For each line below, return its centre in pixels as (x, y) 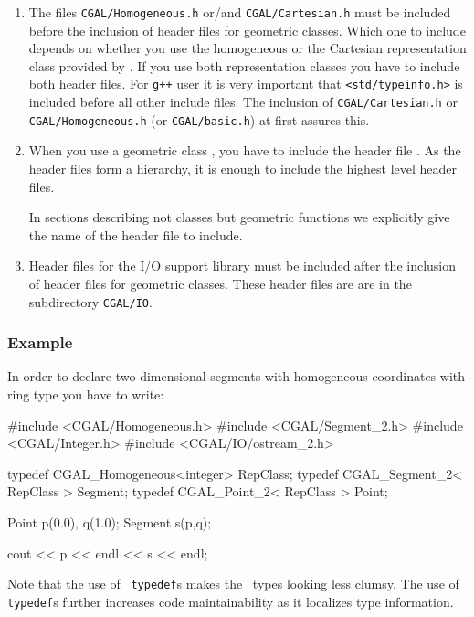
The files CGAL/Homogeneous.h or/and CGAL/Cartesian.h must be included (240, 12)
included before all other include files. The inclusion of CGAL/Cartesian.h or (243, 102)
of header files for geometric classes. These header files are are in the (220, 283)
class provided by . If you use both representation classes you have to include (244, 65)
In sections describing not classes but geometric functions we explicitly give (239, 217)
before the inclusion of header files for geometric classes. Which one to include (247, 30)
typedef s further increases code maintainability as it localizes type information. (231, 601)
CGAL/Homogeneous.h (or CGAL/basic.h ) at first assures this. (199, 119)
